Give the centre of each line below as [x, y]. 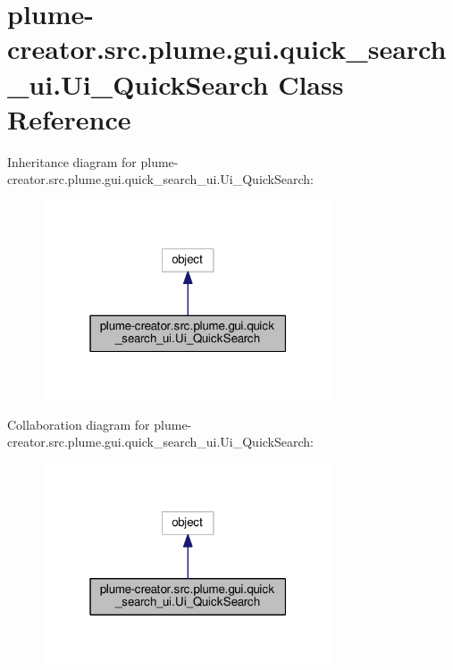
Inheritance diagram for [72, 161]
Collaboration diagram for [79, 424]
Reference [69, 118]
